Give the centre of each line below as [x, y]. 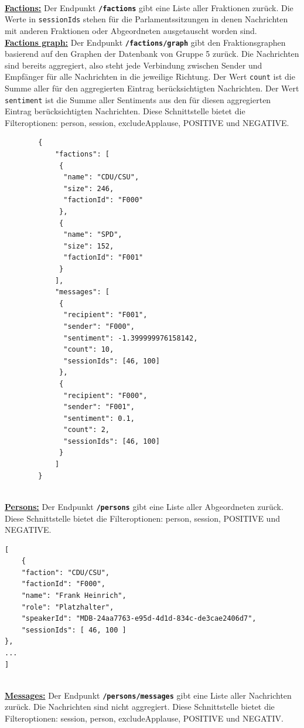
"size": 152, [89, 246]
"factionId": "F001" [103, 258]
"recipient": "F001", [105, 315]
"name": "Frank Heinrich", [74, 596]
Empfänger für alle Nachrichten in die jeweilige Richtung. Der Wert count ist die [150, 76]
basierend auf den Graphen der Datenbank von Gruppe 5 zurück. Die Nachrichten [152, 54]
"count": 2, [86, 430]
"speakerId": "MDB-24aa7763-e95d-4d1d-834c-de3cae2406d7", [139, 619]
